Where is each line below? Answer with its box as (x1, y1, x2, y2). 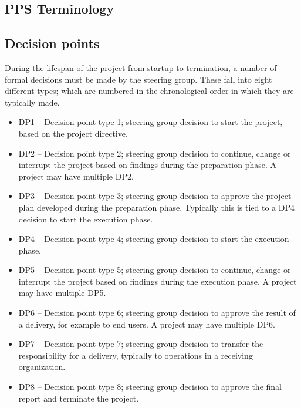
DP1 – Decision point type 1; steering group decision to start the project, (18, 116, 283, 128)
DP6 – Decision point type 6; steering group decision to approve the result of (18, 306, 296, 319)
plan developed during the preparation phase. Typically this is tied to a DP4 (18, 201, 295, 213)
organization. (18, 360, 66, 373)
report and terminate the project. (18, 392, 139, 404)
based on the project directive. (18, 127, 128, 139)
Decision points (5, 34, 100, 52)
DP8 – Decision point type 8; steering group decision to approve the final (18, 380, 282, 393)
